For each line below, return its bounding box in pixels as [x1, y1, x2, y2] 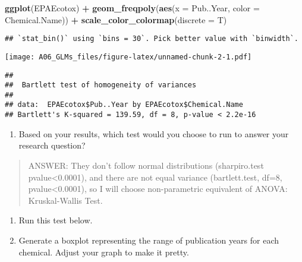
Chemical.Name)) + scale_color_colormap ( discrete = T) [5, 13, 227, 26]
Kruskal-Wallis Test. [28, 194, 103, 206]
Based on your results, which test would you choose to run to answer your [18, 127, 289, 140]
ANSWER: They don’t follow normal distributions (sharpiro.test [28, 159, 264, 171]
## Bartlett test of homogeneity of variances [5, 81, 197, 90]
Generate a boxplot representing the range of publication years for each [18, 233, 279, 246]
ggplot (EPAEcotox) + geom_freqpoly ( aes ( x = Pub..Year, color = [5, 2, 260, 14]
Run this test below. [18, 214, 93, 226]
